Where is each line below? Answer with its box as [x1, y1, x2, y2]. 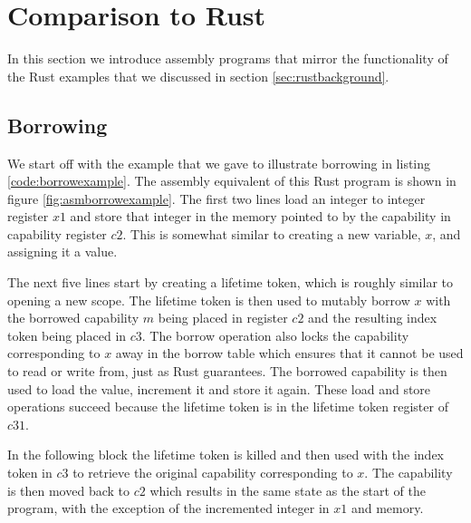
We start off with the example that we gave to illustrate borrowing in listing [7, 153, 431, 172]
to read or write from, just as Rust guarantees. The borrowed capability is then [7, 362, 447, 381]
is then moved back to [7, 480, 130, 499]
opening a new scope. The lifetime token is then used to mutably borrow [7, 290, 410, 309]
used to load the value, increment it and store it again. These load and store [7, 379, 431, 398]
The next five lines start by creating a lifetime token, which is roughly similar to [7, 273, 454, 292]
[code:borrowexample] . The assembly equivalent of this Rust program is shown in [7, 171, 457, 190]
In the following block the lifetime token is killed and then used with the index [7, 445, 445, 464]
